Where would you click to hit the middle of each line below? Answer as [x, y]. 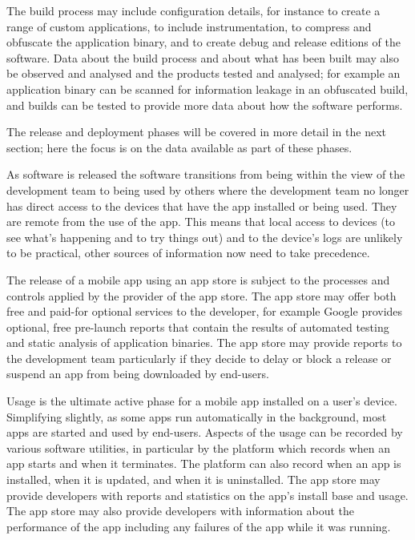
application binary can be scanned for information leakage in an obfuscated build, [207, 89]
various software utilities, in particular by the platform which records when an [198, 447]
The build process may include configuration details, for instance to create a [193, 10]
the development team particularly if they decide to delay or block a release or [199, 358]
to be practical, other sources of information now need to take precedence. [188, 253]
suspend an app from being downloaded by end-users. [138, 374]
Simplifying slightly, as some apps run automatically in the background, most [197, 416]
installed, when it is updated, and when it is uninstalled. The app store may [193, 480]
